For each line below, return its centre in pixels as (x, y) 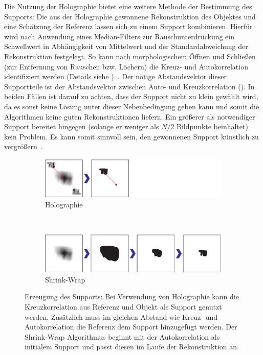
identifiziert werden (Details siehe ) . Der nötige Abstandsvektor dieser (115, 76)
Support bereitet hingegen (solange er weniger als (82, 126)
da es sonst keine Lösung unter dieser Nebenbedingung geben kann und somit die (132, 106)
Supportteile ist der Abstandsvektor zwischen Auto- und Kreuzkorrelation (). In (129, 86)
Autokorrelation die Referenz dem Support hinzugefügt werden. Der (131, 327)
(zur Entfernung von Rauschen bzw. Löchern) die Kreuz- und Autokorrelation (126, 66)
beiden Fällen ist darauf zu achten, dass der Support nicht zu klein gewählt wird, (131, 96)
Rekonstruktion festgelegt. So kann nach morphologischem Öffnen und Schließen (130, 56)
